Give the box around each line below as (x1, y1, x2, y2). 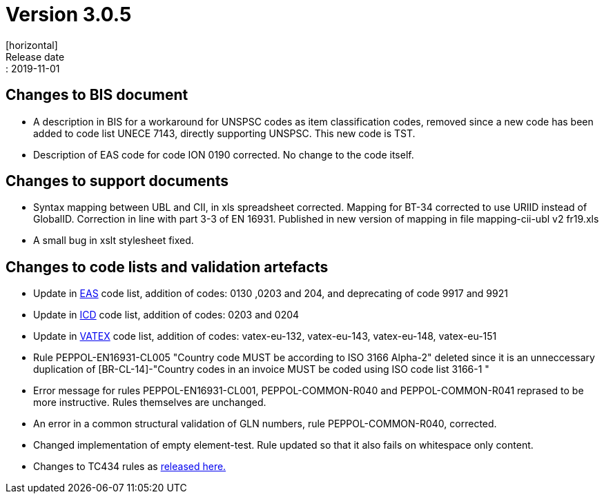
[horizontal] (6, 39, 58, 51)
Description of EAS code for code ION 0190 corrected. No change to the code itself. (33, 148, 414, 161)
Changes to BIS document (6, 86, 188, 104)
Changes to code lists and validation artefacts (6, 258, 329, 276)
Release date (6, 50, 65, 63)
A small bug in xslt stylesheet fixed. (33, 234, 194, 247)
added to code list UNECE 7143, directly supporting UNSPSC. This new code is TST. (33, 127, 416, 139)
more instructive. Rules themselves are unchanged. (33, 396, 266, 409)
